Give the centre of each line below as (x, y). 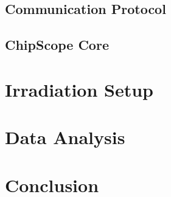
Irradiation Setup (79, 89)
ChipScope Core (57, 45)
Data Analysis (65, 137)
